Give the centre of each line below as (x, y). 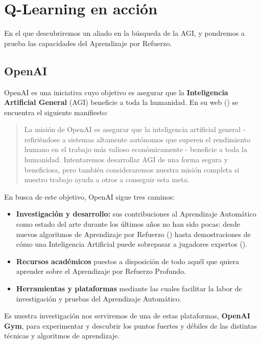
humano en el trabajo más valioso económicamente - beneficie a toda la (136, 149)
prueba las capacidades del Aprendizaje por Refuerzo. (88, 43)
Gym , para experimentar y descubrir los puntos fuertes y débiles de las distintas (131, 325)
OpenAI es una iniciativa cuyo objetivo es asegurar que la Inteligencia (116, 92)
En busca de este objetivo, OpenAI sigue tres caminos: (89, 196)
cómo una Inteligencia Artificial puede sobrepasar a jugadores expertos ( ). (132, 244)
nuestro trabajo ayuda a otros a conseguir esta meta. (107, 179)
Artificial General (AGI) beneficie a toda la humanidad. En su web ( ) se (121, 102)
